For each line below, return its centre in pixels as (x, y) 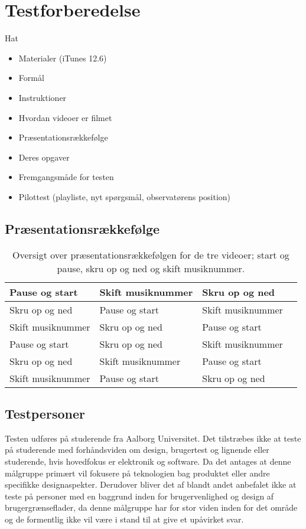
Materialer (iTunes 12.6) (63, 58)
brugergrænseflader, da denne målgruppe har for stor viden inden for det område (151, 507)
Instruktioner (43, 97)
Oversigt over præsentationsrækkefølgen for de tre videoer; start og (151, 254)
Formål (31, 78)
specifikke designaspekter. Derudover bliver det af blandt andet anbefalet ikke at (151, 484)
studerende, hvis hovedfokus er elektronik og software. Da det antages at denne (148, 461)
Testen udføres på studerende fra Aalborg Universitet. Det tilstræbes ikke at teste (153, 438)
